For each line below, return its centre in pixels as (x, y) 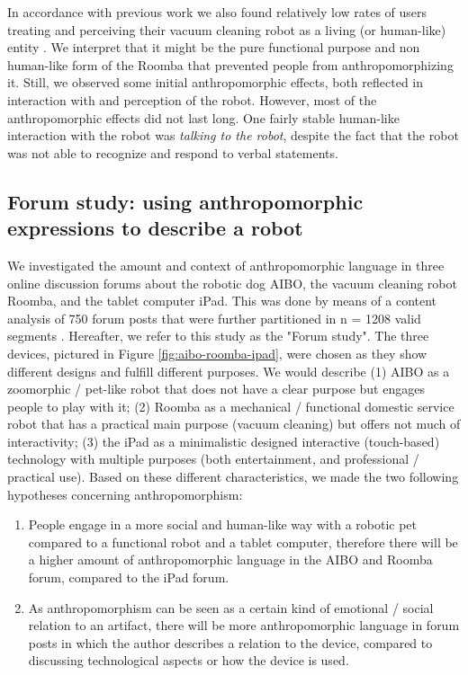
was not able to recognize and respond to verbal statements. (173, 152)
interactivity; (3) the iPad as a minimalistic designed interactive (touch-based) (224, 441)
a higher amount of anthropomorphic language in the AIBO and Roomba (230, 560)
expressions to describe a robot (155, 228)
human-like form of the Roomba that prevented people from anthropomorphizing (230, 64)
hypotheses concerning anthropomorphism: (125, 494)
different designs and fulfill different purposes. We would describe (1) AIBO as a (229, 371)
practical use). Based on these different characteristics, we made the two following (233, 477)
